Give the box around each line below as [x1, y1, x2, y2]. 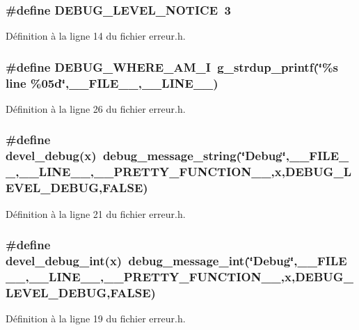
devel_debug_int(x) [6, 251, 122, 269]
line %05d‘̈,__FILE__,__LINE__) [6, 74, 218, 91]
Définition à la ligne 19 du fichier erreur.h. [6, 311, 186, 326]
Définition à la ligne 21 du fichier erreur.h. [6, 206, 186, 221]
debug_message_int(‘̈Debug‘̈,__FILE [128, 251, 347, 269]
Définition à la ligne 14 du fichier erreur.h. [6, 29, 186, 43]
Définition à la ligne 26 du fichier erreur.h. [6, 101, 186, 116]
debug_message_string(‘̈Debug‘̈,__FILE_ [102, 147, 349, 164]
